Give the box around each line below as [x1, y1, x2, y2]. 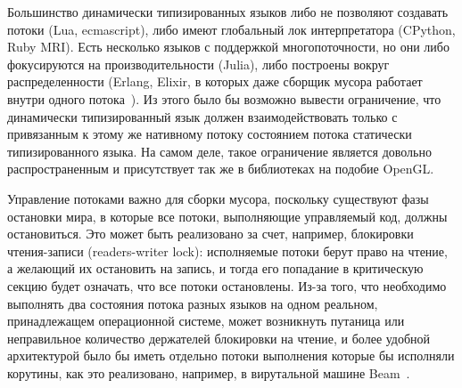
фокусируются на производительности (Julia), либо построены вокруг [7, 54, 390, 73]
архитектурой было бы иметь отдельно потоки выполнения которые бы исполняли [7, 346, 455, 365]
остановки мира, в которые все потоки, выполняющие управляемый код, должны [7, 206, 448, 225]
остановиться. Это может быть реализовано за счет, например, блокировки [7, 224, 414, 243]
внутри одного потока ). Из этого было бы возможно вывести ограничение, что [7, 89, 441, 108]
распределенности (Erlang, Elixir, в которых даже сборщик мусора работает [7, 72, 423, 91]
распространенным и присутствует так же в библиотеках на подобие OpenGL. [7, 159, 434, 178]
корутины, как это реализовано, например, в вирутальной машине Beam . [7, 363, 410, 382]
